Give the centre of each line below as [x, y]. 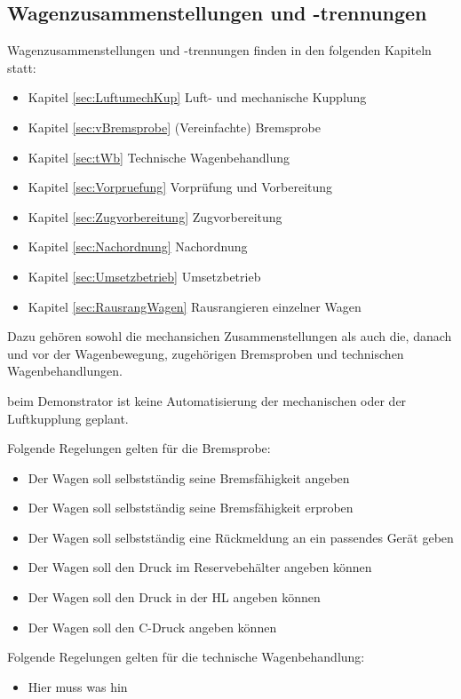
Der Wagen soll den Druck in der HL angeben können [174, 597]
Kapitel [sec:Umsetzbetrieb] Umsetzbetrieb [144, 276]
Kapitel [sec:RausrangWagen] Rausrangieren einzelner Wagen [195, 306]
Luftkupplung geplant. [68, 418]
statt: [22, 67]
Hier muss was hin [78, 686]
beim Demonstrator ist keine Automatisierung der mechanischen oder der [207, 400]
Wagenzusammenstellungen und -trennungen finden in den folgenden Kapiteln [219, 50]
